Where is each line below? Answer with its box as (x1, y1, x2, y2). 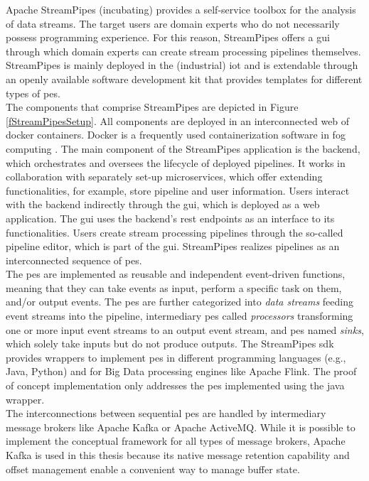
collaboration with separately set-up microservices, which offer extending (6, 169, 323, 184)
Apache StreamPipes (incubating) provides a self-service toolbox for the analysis (6, 2, 356, 16)
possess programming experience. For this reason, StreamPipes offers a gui (6, 30, 330, 45)
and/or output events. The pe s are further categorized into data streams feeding (6, 294, 353, 309)
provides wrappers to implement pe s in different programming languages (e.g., (6, 350, 346, 364)
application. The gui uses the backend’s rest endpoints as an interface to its (6, 210, 335, 225)
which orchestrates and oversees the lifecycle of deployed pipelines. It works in (6, 155, 346, 170)
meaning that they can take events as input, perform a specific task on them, (6, 280, 342, 295)
